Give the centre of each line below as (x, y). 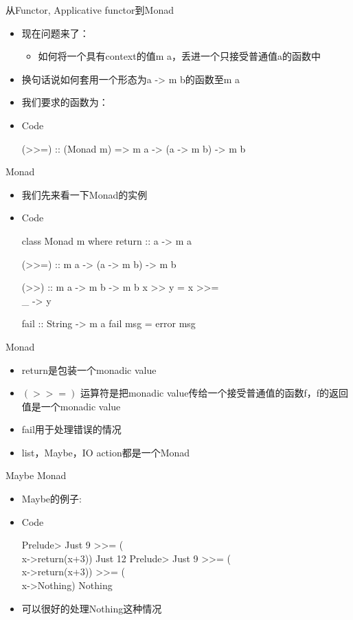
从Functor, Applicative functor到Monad (90, 10)
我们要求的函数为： (65, 102)
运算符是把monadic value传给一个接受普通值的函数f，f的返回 (214, 393)
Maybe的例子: (52, 499)
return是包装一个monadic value (89, 369)
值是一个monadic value (71, 406)
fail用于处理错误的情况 (71, 429)
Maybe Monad (36, 475)
